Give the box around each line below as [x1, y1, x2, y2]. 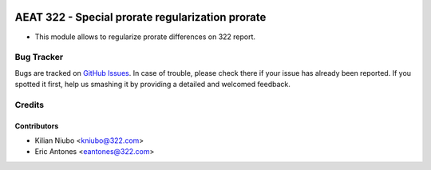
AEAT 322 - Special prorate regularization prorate [14, 10, 267, 24]
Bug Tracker [14, 52, 64, 63]
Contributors [14, 121, 59, 131]
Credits [14, 99, 44, 110]
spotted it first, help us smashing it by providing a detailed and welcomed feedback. [14, 80, 291, 89]
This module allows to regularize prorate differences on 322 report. [34, 32, 255, 42]
